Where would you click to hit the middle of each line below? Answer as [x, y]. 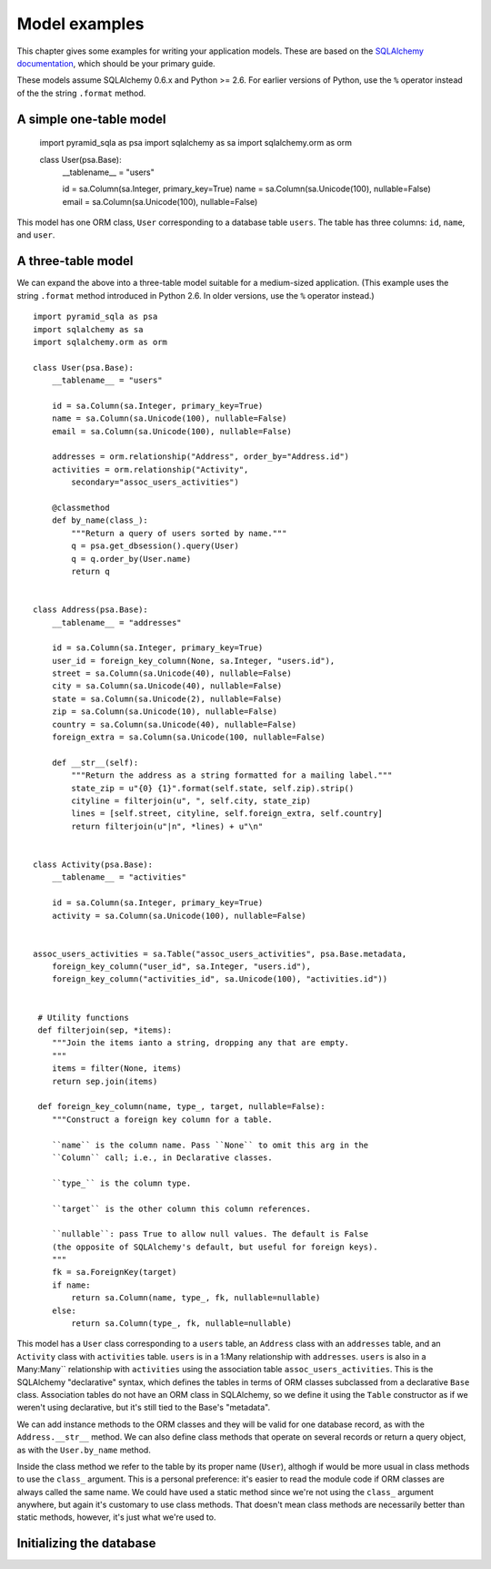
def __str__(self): [95, 762]
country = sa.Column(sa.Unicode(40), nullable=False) [174, 724]
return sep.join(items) [105, 1081]
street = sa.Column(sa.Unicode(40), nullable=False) [172, 673]
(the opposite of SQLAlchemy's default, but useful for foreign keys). [215, 1247]
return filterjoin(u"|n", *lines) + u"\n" [167, 826]
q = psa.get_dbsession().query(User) [155, 546]
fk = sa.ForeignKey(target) [114, 1272]
